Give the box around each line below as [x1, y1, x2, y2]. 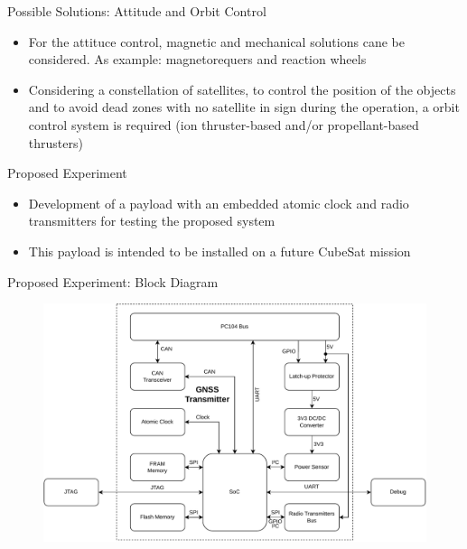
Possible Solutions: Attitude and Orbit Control [7, 2, 266, 20]
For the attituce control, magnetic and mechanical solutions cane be [28, 32, 405, 51]
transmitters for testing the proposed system [28, 211, 276, 230]
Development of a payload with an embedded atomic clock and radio [28, 193, 409, 212]
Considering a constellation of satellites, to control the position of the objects [28, 79, 456, 98]
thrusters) [28, 133, 83, 152]
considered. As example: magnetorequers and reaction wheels [28, 50, 367, 69]
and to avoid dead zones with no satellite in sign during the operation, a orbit [28, 98, 460, 116]
